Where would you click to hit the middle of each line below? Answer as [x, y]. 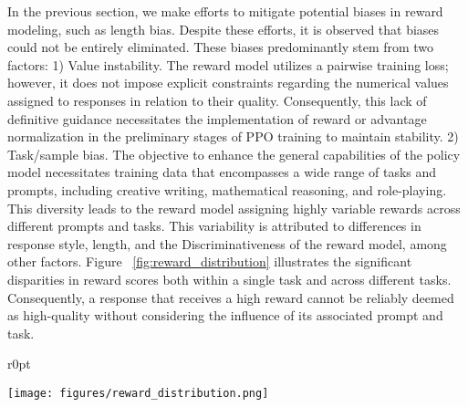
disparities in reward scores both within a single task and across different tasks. [229, 279]
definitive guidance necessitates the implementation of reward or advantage [217, 118]
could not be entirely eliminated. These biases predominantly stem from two [221, 47]
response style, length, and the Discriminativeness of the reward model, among [227, 243]
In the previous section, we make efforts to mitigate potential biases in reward [225, 11]
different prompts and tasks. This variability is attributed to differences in [214, 226]
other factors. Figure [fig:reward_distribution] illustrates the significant [210, 261]
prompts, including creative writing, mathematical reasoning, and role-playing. [227, 189]
